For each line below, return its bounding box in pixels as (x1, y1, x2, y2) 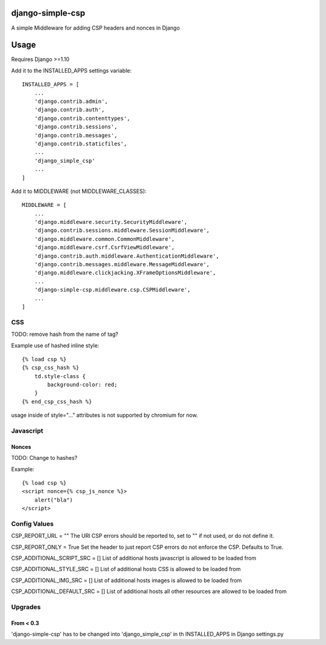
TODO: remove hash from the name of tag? (11, 330, 119, 338)
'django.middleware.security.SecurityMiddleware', (34, 218, 188, 226)
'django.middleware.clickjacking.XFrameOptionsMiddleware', (34, 269, 217, 277)
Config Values (11, 519, 54, 528)
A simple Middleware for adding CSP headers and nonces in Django (11, 24, 181, 31)
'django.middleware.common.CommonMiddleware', (34, 235, 175, 242)
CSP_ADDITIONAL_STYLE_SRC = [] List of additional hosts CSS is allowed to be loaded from (11, 566, 241, 573)
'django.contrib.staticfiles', (34, 140, 127, 147)
